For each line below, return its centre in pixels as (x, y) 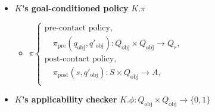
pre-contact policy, (78, 28)
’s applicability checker (69, 99)
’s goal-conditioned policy (75, 8)
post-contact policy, (80, 59)
